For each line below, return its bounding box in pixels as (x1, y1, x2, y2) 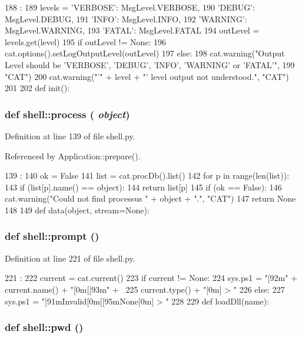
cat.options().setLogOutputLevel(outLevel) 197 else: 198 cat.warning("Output (5, 47, 285, 59)
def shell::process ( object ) (5, 106, 130, 121)
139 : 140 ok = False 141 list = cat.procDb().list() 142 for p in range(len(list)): (5, 169, 290, 182)
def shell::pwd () (5, 320, 84, 334)
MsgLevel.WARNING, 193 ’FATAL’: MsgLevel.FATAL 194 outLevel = (5, 24, 260, 36)
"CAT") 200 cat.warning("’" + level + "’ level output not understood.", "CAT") (5, 70, 289, 82)
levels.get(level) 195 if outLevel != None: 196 (5, 35, 167, 48)
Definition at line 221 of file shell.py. (5, 252, 135, 264)
